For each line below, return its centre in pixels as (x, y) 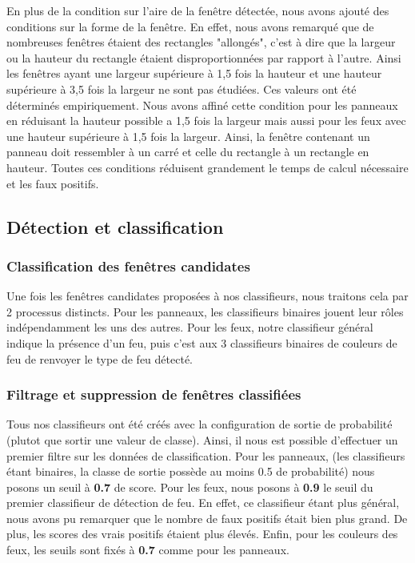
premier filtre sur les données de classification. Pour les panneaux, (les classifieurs (206, 455)
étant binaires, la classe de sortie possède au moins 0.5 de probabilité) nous (191, 471)
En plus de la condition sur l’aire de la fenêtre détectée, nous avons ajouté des (198, 10)
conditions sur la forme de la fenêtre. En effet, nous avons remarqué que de (190, 26)
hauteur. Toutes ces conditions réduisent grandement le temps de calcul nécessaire (207, 167)
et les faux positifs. (53, 183)
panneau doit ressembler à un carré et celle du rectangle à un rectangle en (188, 152)
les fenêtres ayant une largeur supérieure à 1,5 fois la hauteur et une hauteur (194, 73)
